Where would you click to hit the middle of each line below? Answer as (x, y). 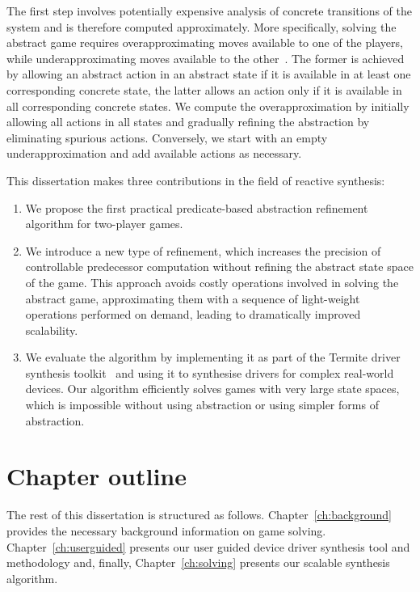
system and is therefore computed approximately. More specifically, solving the (202, 26)
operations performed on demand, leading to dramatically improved (193, 314)
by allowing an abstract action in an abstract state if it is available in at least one (209, 74)
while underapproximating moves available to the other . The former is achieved (206, 58)
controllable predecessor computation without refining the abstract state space (219, 266)
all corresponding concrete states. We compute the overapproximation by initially (208, 106)
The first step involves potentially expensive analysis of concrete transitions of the (209, 11)
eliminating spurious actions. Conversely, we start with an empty (167, 137)
